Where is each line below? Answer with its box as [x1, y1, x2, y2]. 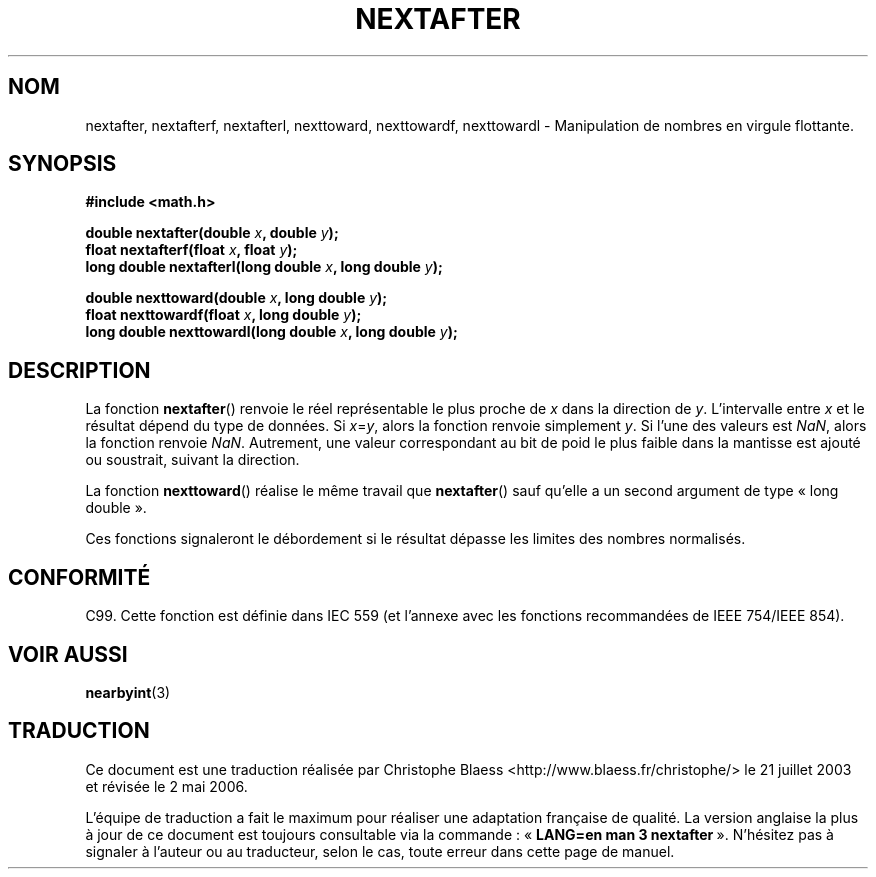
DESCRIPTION [8, 357, 151, 383]
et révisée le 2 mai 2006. [85, 777, 248, 795]
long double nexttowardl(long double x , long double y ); [85, 323, 458, 341]
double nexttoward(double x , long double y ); [85, 289, 388, 307]
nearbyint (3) [85, 683, 171, 701]
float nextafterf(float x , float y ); [85, 241, 298, 259]
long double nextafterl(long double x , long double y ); [85, 258, 443, 276]
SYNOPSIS [8, 151, 117, 177]
